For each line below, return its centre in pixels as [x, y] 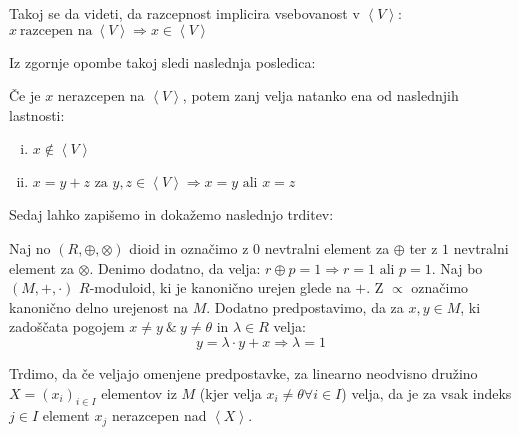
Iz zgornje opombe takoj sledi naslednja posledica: [162, 61]
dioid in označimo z [189, 247]
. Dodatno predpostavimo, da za [305, 306]
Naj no [30, 247]
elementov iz [139, 392]
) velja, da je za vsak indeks [426, 392]
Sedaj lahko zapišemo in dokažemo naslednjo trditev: [171, 214]
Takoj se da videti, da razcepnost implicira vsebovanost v [184, 13]
